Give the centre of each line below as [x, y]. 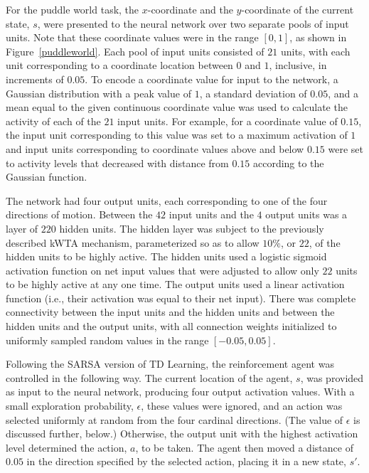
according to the [288, 163]
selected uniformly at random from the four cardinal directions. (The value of [175, 419]
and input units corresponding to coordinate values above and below [155, 148]
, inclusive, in [298, 65]
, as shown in [318, 37]
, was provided [332, 377]
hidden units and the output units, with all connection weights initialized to [171, 326]
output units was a [306, 214]
